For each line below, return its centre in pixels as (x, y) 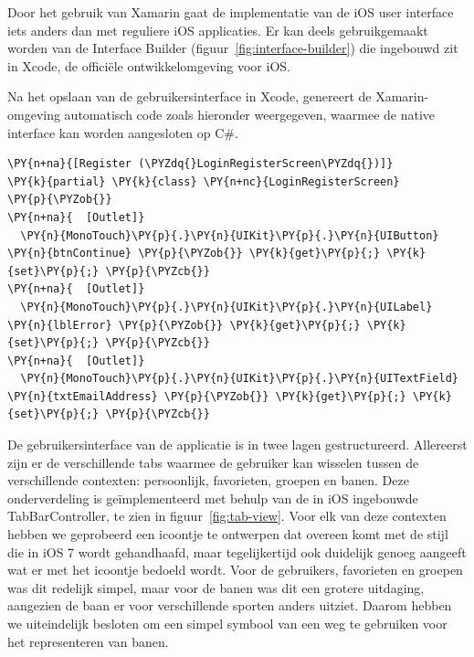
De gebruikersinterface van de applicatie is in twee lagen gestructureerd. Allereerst (237, 445)
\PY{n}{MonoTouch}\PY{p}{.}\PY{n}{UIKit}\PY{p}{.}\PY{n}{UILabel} (226, 307)
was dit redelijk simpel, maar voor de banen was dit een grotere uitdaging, (216, 587)
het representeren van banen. (88, 641)
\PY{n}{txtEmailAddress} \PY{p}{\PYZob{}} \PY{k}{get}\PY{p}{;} (207, 396)
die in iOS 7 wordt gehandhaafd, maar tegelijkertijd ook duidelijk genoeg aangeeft (237, 551)
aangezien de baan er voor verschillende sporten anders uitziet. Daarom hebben (230, 605)
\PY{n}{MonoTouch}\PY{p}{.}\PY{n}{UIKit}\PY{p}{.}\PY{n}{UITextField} (239, 379)
